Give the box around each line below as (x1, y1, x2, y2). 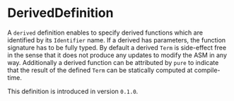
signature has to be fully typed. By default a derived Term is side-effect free (7, 43, 227, 52)
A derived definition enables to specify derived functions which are (7, 28, 204, 37)
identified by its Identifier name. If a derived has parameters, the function (7, 35, 226, 44)
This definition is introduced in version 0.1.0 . (7, 87, 139, 95)
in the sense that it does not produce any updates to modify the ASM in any (7, 51, 228, 59)
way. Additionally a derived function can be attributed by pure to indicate (7, 58, 219, 66)
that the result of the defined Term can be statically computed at (7, 66, 193, 74)
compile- (194, 66, 221, 74)
